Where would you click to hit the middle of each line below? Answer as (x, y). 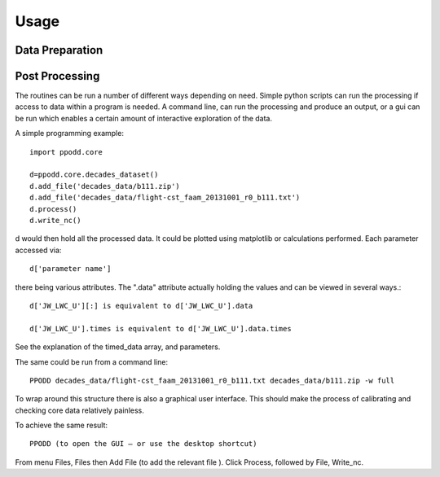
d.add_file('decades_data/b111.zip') (105, 186)
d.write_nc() (55, 220)
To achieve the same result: (62, 425)
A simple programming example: (69, 133)
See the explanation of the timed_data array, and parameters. (118, 347)
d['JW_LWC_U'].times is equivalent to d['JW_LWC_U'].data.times (161, 328)
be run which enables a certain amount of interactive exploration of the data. (144, 118)
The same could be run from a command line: (92, 361)
